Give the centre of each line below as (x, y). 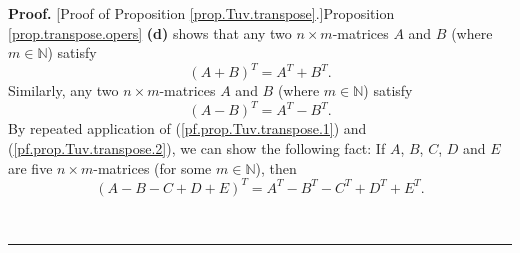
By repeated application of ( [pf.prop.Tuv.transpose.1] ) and (187, 128)
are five (30, 167)
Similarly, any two (63, 90)
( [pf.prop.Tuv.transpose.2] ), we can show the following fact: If (197, 147)
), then (276, 167)
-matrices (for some (152, 167)
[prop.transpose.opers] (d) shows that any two (150, 32)
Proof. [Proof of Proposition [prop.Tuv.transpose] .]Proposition (201, 13)
